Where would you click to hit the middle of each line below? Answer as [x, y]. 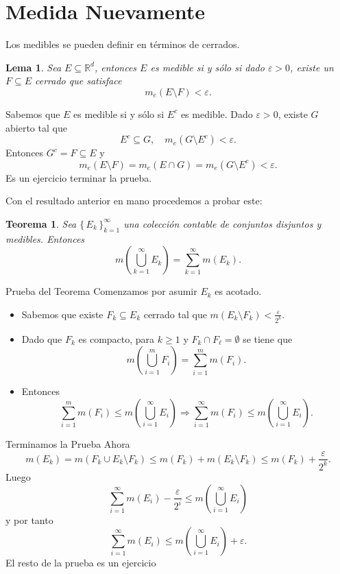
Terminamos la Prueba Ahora [68, 443]
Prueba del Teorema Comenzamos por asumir [101, 291]
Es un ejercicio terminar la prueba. [79, 177]
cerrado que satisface [78, 81]
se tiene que [268, 338]
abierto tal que [36, 127]
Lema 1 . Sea [34, 67]
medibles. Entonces [45, 238]
